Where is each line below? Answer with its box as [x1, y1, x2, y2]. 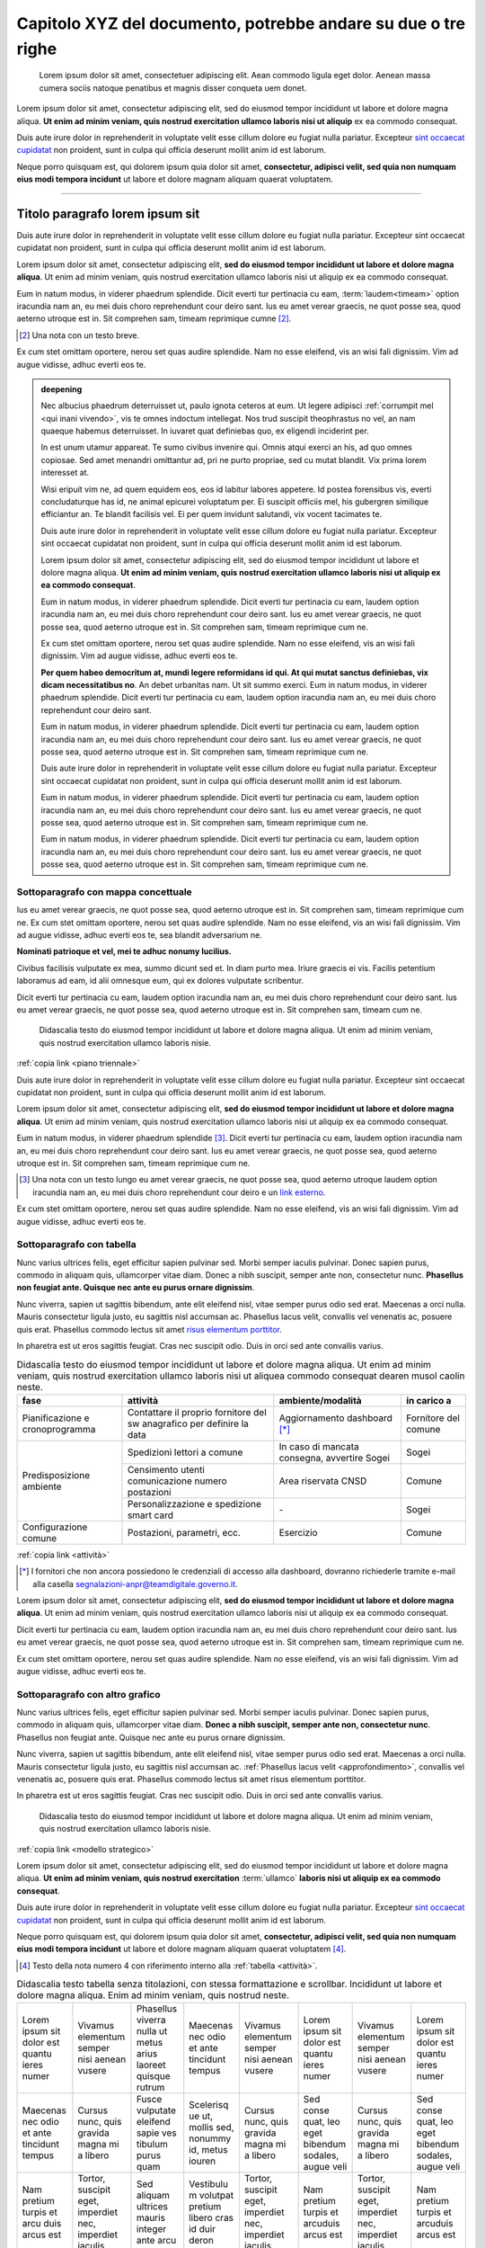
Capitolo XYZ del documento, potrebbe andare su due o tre [16, 13, 466, 33]
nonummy [189, 2132, 232, 2145]
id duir [189, 2223, 216, 2235]
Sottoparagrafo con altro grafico [16, 1688, 161, 1700]
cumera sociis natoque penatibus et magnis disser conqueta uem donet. [39, 82, 307, 94]
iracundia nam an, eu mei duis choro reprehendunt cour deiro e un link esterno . [32, 1187, 326, 1198]
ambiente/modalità [278, 1394, 363, 1406]
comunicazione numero [127, 1475, 228, 1487]
